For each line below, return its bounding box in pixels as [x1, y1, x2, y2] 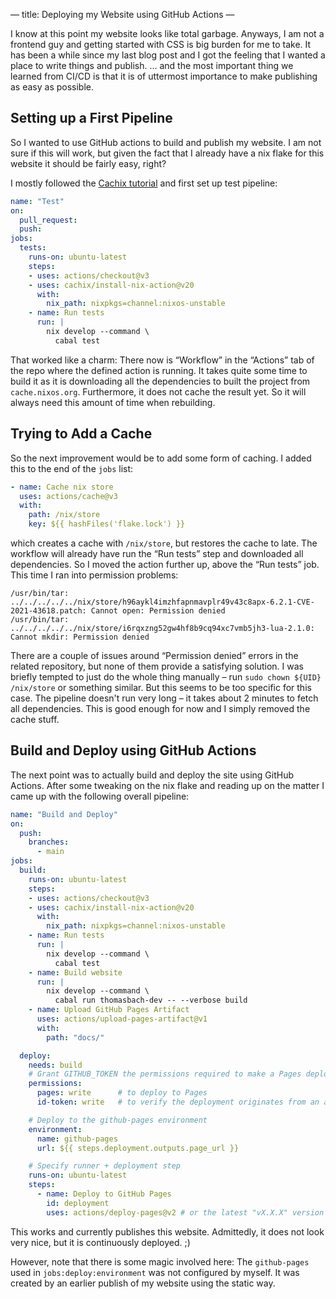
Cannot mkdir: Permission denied [10, 632, 150, 642]
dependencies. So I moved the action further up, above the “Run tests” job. [10, 559, 320, 570]
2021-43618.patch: [10, 606, 87, 616]
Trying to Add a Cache [10, 425, 153, 443]
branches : [28, 837, 70, 848]
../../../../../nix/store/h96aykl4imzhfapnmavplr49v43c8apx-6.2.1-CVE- [10, 597, 315, 607]
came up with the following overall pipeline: [10, 790, 190, 802]
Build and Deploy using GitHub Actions [10, 742, 257, 759]
